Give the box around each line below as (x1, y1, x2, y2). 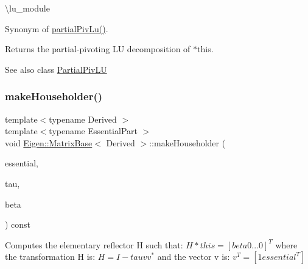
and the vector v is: (157, 250, 230, 263)
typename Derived (49, 112, 117, 125)
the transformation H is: (5, 250, 96, 263)
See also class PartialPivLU (5, 63, 107, 75)
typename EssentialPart (49, 124, 138, 137)
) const (5, 218, 31, 231)
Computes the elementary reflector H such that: (5, 238, 183, 251)
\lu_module (5, 2, 50, 14)
